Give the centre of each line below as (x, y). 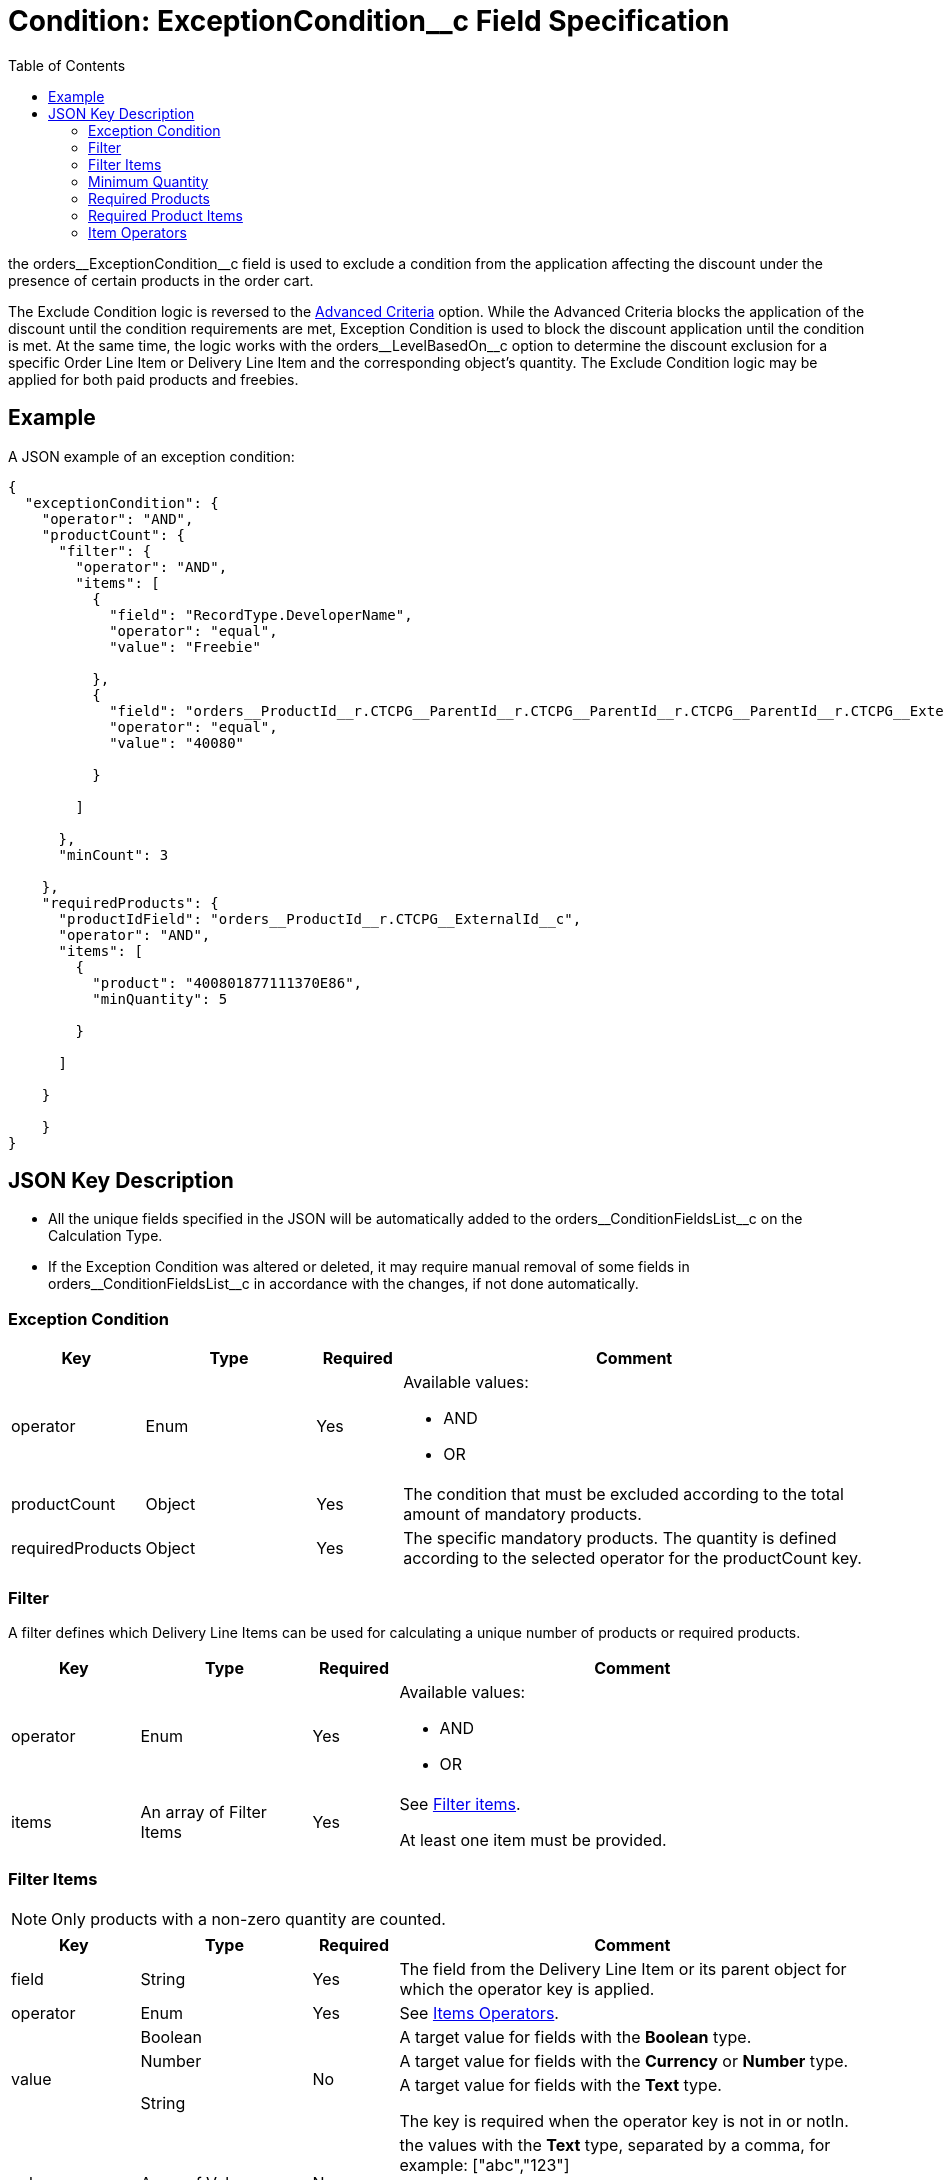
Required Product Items (165, 215)
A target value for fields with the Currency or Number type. (624, 2060)
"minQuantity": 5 (160, 998)
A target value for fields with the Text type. (560, 2084)
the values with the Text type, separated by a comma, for (615, 2144)
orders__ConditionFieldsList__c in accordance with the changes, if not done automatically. (343, 1284)
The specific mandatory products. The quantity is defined (620, 1538)
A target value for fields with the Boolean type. (575, 2036)
